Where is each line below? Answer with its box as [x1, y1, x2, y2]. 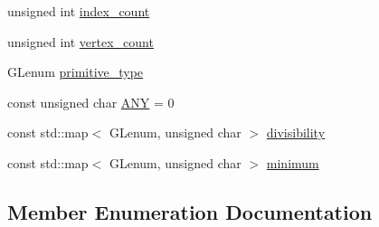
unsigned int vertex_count [7, 32, 154, 51]
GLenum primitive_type [7, 62, 144, 81]
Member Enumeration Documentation [7, 197, 373, 225]
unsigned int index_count [7, 2, 150, 20]
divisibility [266, 123, 326, 142]
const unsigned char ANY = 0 [7, 92, 175, 111]
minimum [266, 153, 319, 172]
